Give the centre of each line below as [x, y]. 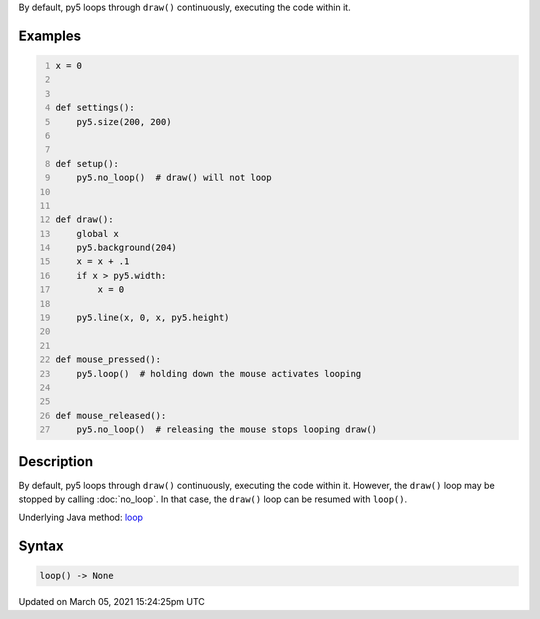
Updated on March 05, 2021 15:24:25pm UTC [111, 602]
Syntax [41, 546]
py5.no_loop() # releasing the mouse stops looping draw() [227, 429]
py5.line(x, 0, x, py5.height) [153, 318]
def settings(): [95, 108]
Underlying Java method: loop [81, 517]
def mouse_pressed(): [108, 359]
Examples [50, 35]
